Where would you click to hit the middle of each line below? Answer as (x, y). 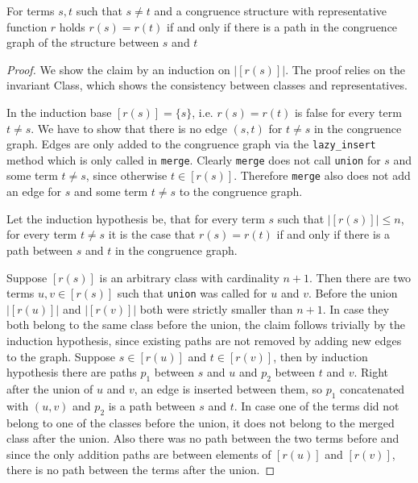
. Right (371, 372)
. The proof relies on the (345, 69)
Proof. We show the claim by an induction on (118, 69)
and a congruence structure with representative (271, 10)
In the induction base (59, 112)
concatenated (372, 388)
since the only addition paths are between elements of (139, 454)
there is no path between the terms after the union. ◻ (141, 470)
